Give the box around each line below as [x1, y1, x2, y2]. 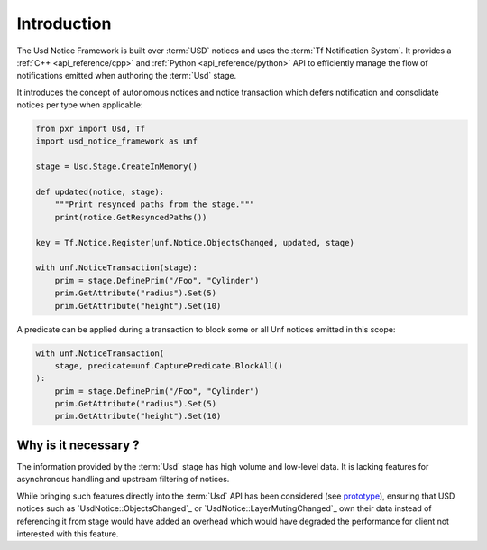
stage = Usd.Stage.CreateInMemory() [35, 162, 198, 172]
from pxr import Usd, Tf [35, 124, 146, 135]
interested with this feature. [16, 528, 119, 539]
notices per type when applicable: [16, 99, 143, 110]
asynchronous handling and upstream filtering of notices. [16, 474, 230, 485]
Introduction [16, 14, 112, 33]
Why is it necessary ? [16, 437, 140, 452]
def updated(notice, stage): [35, 187, 165, 198]
